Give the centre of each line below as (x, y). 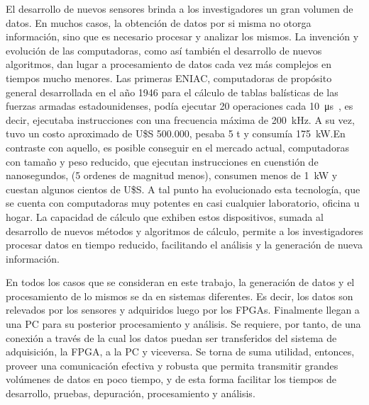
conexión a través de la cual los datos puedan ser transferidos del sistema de (171, 337)
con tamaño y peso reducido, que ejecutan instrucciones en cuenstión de (162, 161)
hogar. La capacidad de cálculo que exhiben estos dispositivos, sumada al (165, 216)
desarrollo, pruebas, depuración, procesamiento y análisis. (131, 393)
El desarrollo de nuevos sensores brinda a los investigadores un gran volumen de (180, 8)
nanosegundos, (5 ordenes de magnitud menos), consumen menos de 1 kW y (172, 175)
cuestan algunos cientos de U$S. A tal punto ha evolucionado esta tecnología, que (183, 189)
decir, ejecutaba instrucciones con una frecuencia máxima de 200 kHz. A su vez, (180, 119)
